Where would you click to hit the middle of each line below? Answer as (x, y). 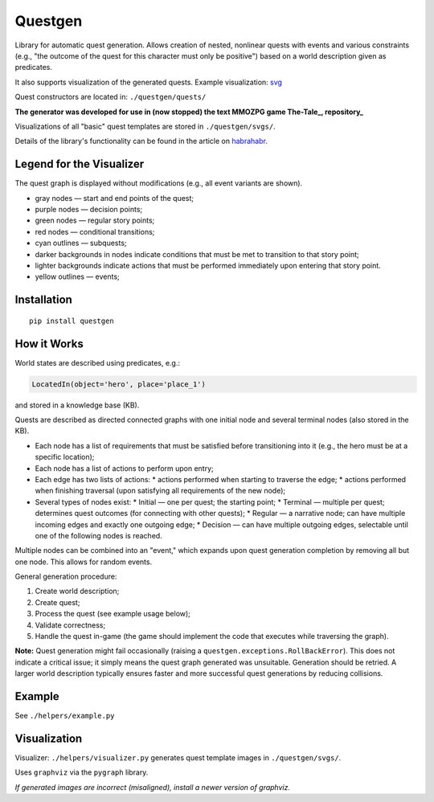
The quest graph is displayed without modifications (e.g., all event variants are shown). (159, 183)
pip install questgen (72, 321)
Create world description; (77, 591)
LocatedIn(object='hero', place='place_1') (119, 384)
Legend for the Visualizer (80, 164)
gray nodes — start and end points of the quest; (115, 198)
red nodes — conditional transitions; (95, 231)
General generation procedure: (66, 577)
